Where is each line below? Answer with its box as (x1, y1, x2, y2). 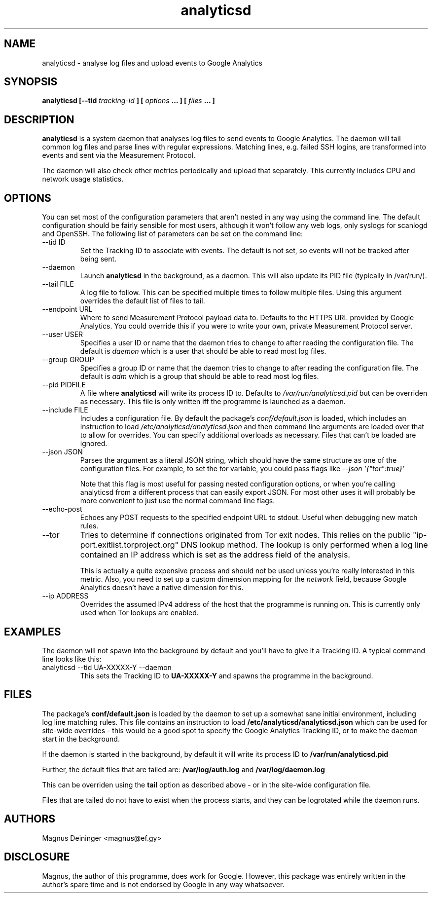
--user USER (42, 330, 83, 339)
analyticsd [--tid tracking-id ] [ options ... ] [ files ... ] (42, 96, 215, 105)
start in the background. (42, 734, 120, 743)
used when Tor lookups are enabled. (80, 608, 199, 617)
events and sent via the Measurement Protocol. (42, 151, 195, 160)
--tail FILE (42, 280, 74, 289)
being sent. (80, 255, 117, 263)
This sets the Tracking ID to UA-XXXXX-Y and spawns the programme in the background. (80, 671, 373, 680)
